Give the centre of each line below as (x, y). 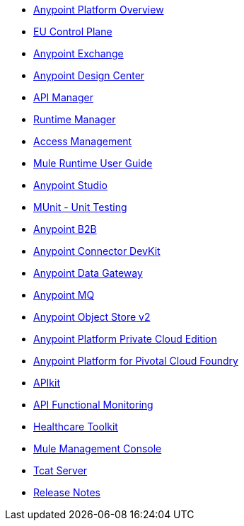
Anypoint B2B (65, 229)
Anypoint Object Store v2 (92, 317)
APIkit (47, 383)
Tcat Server (60, 470)
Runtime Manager (75, 119)
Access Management (83, 141)
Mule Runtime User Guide (93, 163)
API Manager (63, 97)
